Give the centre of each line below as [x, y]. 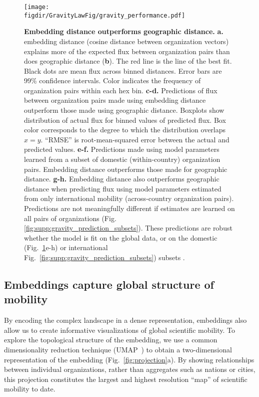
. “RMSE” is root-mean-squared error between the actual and [135, 139]
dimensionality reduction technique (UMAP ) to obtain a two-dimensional [118, 349]
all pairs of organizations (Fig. [70, 218]
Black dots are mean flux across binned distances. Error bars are [123, 70]
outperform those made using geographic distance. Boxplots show [124, 110]
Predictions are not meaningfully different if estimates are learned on [129, 208]
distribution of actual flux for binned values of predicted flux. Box [125, 120]
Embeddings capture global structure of [109, 284]
